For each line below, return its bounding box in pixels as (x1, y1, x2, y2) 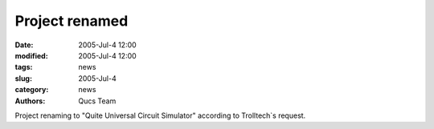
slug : (14, 73, 32, 83)
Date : (14, 40, 34, 50)
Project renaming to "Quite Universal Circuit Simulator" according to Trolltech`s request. (14, 111, 306, 120)
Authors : (14, 96, 46, 106)
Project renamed (14, 12, 129, 30)
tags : (14, 62, 33, 72)
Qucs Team (78, 96, 117, 106)
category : (14, 85, 49, 95)
